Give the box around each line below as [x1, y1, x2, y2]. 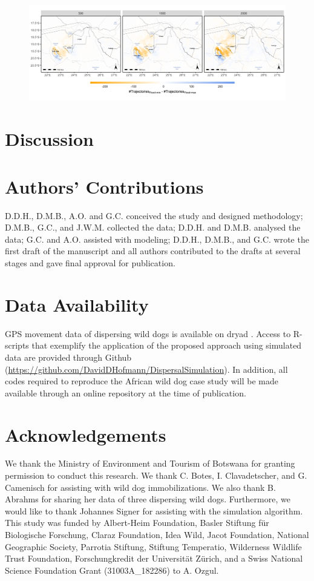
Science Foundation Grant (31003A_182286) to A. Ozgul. [5, 563, 219, 576]
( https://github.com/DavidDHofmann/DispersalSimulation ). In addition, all [5, 363, 288, 375]
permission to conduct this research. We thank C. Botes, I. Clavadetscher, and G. [5, 469, 307, 482]
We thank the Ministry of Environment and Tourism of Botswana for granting [5, 457, 295, 470]
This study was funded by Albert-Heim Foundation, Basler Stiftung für [5, 516, 269, 529]
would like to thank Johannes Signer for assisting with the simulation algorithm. [5, 504, 303, 517]
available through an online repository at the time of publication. [5, 386, 246, 399]
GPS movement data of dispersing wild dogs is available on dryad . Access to [5, 327, 291, 340]
